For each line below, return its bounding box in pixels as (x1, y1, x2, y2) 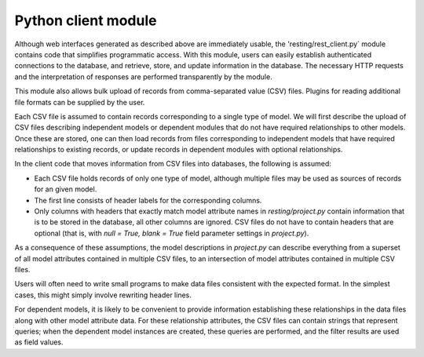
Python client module (14, 12, 157, 29)
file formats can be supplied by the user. (14, 97, 145, 107)
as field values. (14, 337, 64, 347)
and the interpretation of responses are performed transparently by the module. (14, 71, 272, 82)
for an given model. (34, 184, 97, 194)
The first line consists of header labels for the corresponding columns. (34, 195, 262, 205)
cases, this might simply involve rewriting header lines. (14, 290, 192, 300)
